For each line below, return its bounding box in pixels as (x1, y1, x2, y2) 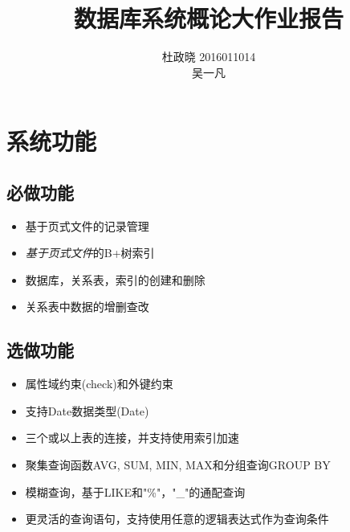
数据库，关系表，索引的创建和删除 (25, 271, 206, 288)
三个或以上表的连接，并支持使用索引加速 (25, 429, 239, 446)
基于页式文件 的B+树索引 (25, 244, 155, 261)
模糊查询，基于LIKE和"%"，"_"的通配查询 (25, 483, 246, 500)
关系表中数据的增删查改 (25, 298, 149, 315)
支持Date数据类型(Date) (25, 402, 149, 419)
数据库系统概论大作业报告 (73, 2, 344, 35)
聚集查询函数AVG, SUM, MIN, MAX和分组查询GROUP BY (25, 456, 331, 473)
